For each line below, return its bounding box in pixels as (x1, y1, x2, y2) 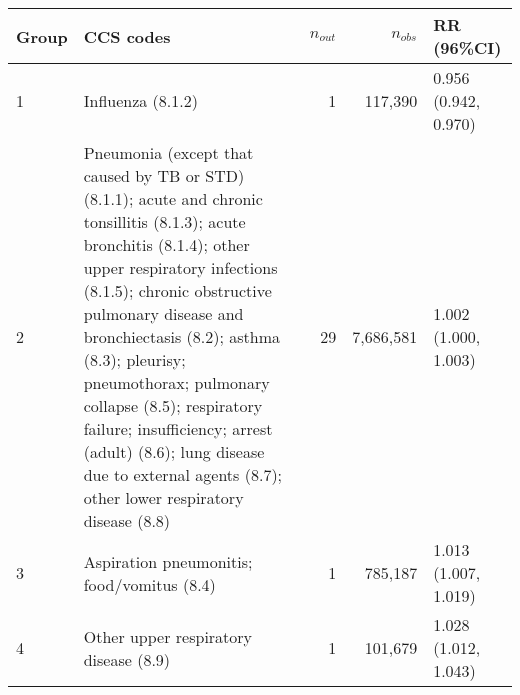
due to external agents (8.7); (83, 463, 283, 486)
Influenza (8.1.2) (83, 89, 198, 112)
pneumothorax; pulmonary (83, 371, 270, 394)
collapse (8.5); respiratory (83, 394, 263, 417)
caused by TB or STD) (83, 164, 245, 187)
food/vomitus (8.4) (83, 572, 216, 596)
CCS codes (83, 24, 171, 48)
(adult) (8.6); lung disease (83, 440, 265, 463)
